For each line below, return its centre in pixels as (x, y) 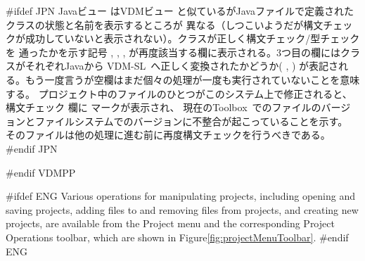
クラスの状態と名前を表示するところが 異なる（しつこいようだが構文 (165, 24)
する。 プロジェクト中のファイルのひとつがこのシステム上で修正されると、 (179, 93)
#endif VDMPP (41, 172)
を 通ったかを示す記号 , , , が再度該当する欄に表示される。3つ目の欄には (173, 52)
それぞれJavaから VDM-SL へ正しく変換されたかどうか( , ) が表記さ (182, 66)
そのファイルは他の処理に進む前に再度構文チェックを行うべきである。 (168, 135)
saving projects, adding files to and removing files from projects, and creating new (182, 209)
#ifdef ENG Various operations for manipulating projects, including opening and (181, 196)
